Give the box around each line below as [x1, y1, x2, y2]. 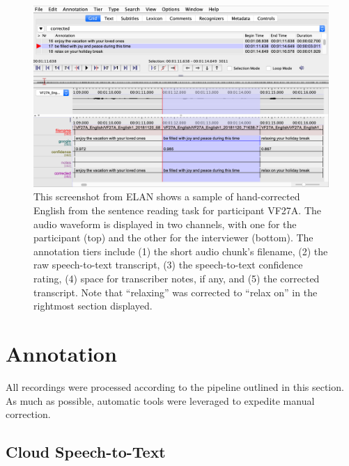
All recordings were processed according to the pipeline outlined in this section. [6, 379, 344, 394]
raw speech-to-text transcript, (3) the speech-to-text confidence [33, 257, 303, 272]
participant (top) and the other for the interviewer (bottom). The [33, 230, 313, 245]
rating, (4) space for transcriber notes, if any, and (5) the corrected [33, 271, 320, 286]
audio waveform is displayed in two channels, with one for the [33, 216, 297, 231]
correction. [6, 407, 51, 421]
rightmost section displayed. [33, 298, 153, 313]
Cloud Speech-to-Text [6, 441, 166, 463]
